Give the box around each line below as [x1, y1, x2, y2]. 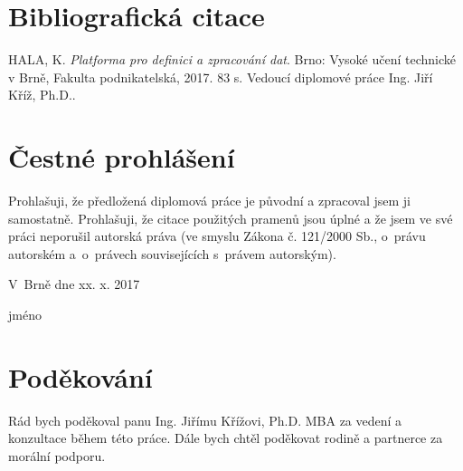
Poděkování [8, 358, 153, 395]
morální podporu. [8, 446, 106, 465]
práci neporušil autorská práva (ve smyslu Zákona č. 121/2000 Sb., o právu [8, 226, 426, 245]
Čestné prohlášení [8, 139, 235, 176]
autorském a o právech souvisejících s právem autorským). [8, 244, 336, 263]
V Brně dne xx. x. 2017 [8, 274, 140, 293]
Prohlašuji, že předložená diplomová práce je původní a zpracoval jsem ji [8, 191, 411, 210]
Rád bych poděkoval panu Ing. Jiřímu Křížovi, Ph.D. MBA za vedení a [8, 410, 402, 429]
